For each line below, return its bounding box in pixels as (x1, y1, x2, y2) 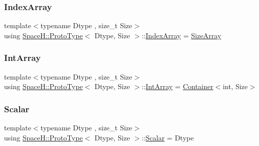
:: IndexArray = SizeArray (141, 30, 222, 40)
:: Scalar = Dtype (141, 132, 194, 142)
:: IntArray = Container (141, 81, 214, 92)
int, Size (223, 81, 248, 92)
